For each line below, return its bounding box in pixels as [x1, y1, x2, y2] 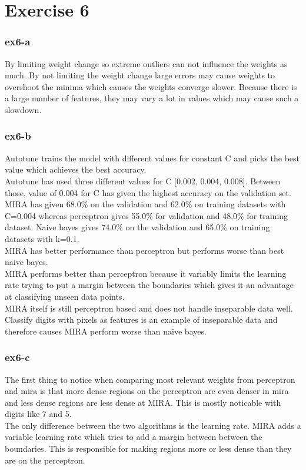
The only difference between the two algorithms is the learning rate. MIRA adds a [5, 419, 301, 431]
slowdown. [5, 103, 42, 115]
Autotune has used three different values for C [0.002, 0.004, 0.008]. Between [5, 174, 281, 187]
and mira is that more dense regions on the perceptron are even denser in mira [5, 385, 289, 397]
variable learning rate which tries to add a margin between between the [5, 431, 262, 443]
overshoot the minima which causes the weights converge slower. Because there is [5, 80, 297, 92]
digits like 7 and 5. [5, 408, 72, 420]
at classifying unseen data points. [5, 290, 125, 302]
